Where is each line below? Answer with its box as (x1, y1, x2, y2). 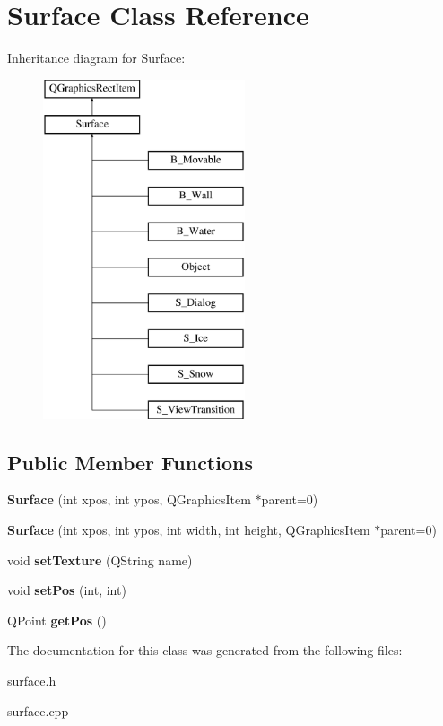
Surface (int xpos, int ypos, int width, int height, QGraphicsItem (7, 520, 370, 539)
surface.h (7, 671, 56, 690)
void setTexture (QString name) (7, 550, 193, 569)
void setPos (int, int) (7, 581, 126, 599)
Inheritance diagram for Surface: (7, 48, 186, 67)
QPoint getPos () (7, 610, 107, 629)
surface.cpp (7, 701, 69, 720)
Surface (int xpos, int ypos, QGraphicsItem (7, 490, 251, 509)
